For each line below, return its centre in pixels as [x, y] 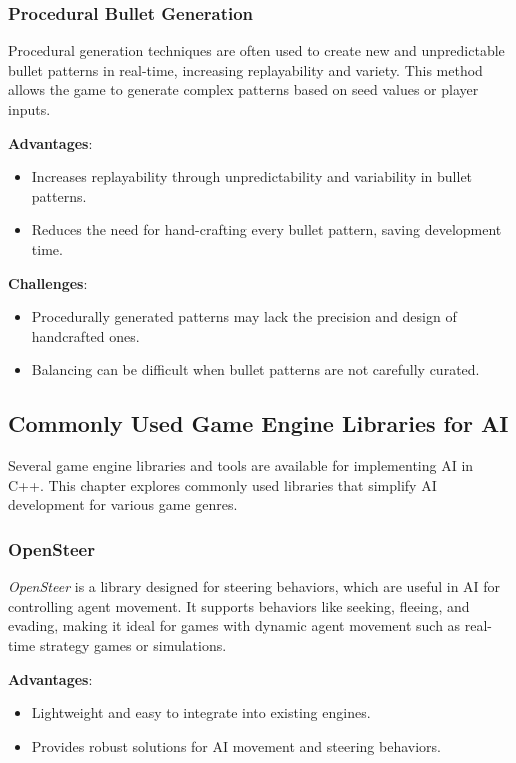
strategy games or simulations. [133, 644]
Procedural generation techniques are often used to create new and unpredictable [256, 50]
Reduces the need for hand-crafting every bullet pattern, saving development [266, 229]
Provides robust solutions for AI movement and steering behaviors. [236, 745]
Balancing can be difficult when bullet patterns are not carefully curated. [255, 369]
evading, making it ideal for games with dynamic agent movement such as [234, 625]
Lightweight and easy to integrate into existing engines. [201, 712]
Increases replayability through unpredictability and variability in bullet [252, 176]
